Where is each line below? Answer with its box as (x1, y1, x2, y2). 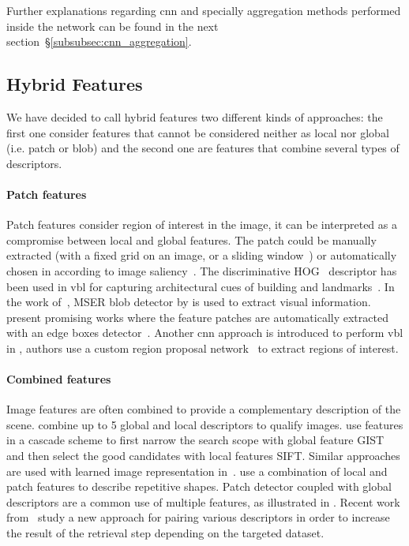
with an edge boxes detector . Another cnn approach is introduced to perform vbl (6, 324, 403, 341)
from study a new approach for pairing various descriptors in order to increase (6, 509, 390, 525)
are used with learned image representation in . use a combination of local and (6, 462, 388, 479)
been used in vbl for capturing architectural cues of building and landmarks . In (6, 278, 395, 294)
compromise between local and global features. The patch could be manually (6, 231, 377, 248)
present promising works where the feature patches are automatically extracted (6, 309, 388, 325)
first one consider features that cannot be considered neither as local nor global (6, 124, 389, 140)
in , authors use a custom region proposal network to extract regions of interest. (6, 339, 399, 356)
